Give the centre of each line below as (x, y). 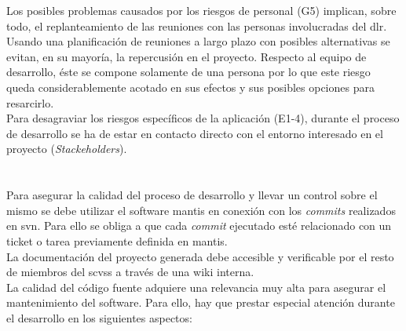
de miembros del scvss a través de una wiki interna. (130, 272)
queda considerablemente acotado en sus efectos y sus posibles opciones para (190, 87)
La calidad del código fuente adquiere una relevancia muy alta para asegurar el (196, 287)
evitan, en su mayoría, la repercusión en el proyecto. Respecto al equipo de (187, 56)
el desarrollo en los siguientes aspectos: (99, 317)
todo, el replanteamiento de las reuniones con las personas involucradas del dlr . (197, 25)
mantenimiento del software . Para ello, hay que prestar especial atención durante (201, 302)
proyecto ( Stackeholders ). (67, 149)
